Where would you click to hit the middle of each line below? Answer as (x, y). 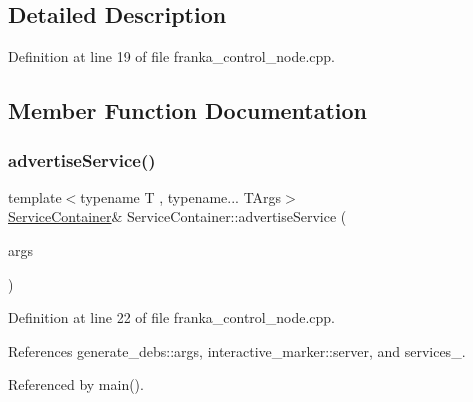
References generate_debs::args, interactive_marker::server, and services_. (237, 350)
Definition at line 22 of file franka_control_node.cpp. (171, 317)
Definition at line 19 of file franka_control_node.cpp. (171, 56)
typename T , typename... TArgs (181, 196)
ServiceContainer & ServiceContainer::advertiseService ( (177, 216)
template (35, 196)
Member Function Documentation (188, 110)
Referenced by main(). (76, 384)
